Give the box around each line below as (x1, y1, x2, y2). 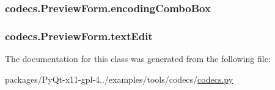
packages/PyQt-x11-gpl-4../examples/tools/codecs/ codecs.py (5, 72, 233, 85)
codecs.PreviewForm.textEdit (5, 28, 153, 43)
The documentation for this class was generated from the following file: (5, 52, 271, 65)
